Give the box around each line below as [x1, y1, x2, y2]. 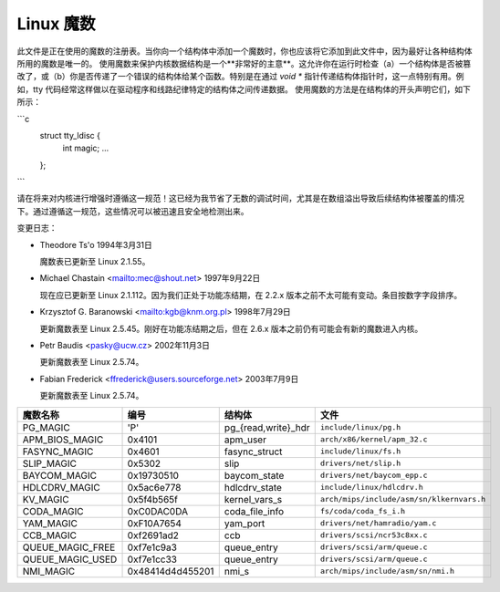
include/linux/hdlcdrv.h [319, 483, 423, 493]
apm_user [224, 433, 266, 446]
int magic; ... [62, 142, 109, 154]
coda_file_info [224, 504, 285, 517]
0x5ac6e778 [127, 481, 182, 493]
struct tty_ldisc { [39, 130, 100, 140]
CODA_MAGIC [22, 504, 84, 517]
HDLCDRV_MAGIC [22, 481, 100, 493]
